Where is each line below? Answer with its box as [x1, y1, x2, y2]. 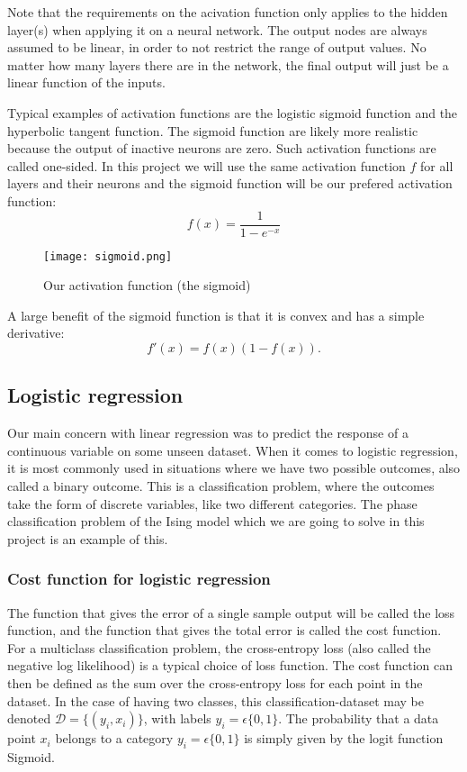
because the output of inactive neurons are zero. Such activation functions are [7, 139, 436, 158]
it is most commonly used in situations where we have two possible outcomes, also [7, 459, 461, 477]
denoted [7, 709, 51, 728]
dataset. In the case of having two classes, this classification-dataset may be [7, 691, 425, 710]
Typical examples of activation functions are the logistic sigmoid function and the [7, 103, 458, 122]
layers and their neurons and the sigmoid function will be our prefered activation [7, 174, 453, 193]
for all [420, 156, 454, 175]
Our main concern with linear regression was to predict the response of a [7, 423, 409, 442]
